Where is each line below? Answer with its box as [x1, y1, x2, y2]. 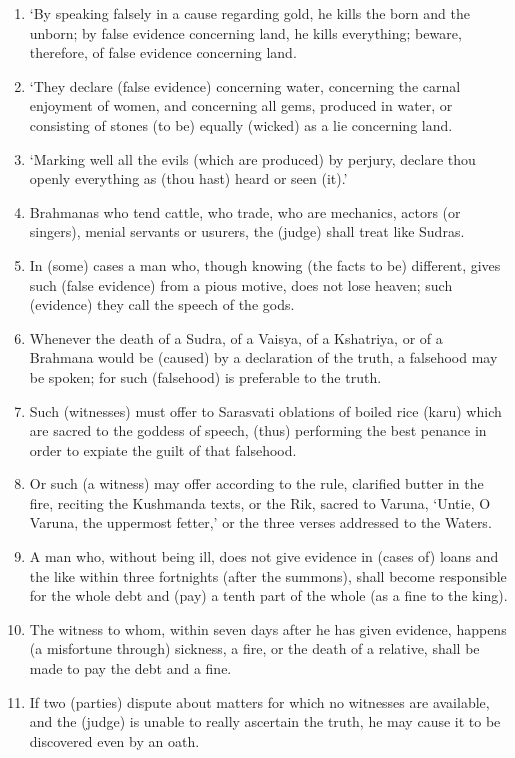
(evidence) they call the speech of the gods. [29, 294, 295, 315]
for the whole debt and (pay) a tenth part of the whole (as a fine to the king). [29, 585, 508, 606]
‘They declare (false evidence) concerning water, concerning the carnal [29, 75, 461, 96]
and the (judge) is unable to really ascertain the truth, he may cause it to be [29, 711, 501, 732]
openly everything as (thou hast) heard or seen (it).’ [29, 168, 348, 189]
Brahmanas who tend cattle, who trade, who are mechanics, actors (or [29, 201, 461, 222]
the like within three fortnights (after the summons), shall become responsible [29, 565, 507, 586]
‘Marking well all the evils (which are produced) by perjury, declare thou [29, 148, 476, 169]
